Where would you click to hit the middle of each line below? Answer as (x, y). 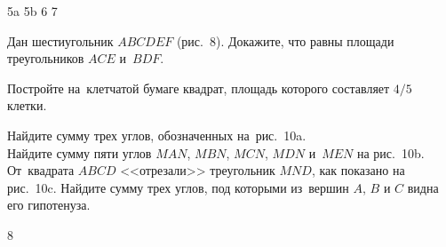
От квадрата (41, 170)
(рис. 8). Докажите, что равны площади (285, 40)
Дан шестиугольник (60, 40)
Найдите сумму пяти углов (80, 152)
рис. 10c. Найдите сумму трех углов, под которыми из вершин (178, 187)
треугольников (46, 58)
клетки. (27, 105)
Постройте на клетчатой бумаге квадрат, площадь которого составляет (199, 88)
